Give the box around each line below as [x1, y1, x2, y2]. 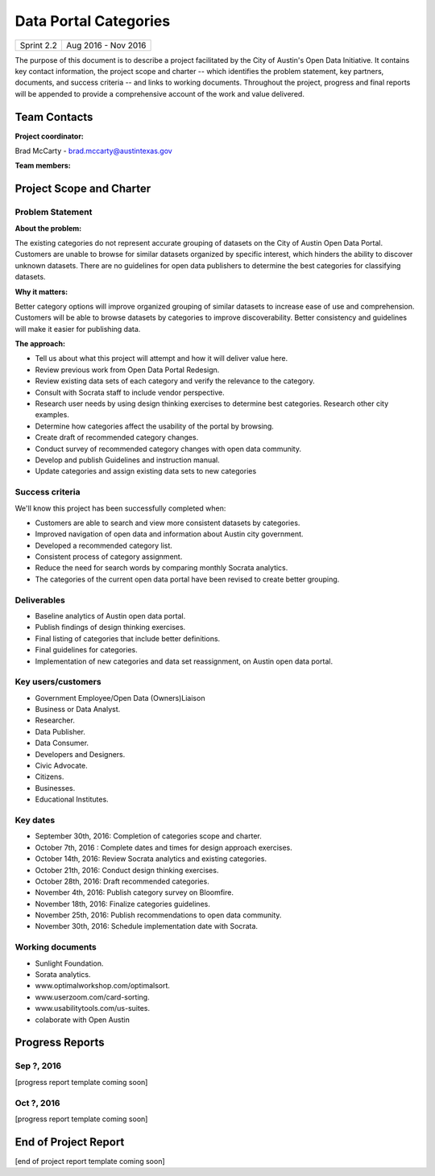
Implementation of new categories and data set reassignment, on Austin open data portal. [35, 656, 333, 666]
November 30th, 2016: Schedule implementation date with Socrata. [35, 921, 258, 931]
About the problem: [14, 223, 82, 233]
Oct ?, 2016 [14, 1097, 60, 1108]
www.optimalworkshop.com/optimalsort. [35, 981, 171, 991]
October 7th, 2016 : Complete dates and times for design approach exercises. [35, 843, 293, 852]
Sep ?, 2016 [14, 1060, 62, 1071]
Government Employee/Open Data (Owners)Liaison [35, 693, 205, 702]
